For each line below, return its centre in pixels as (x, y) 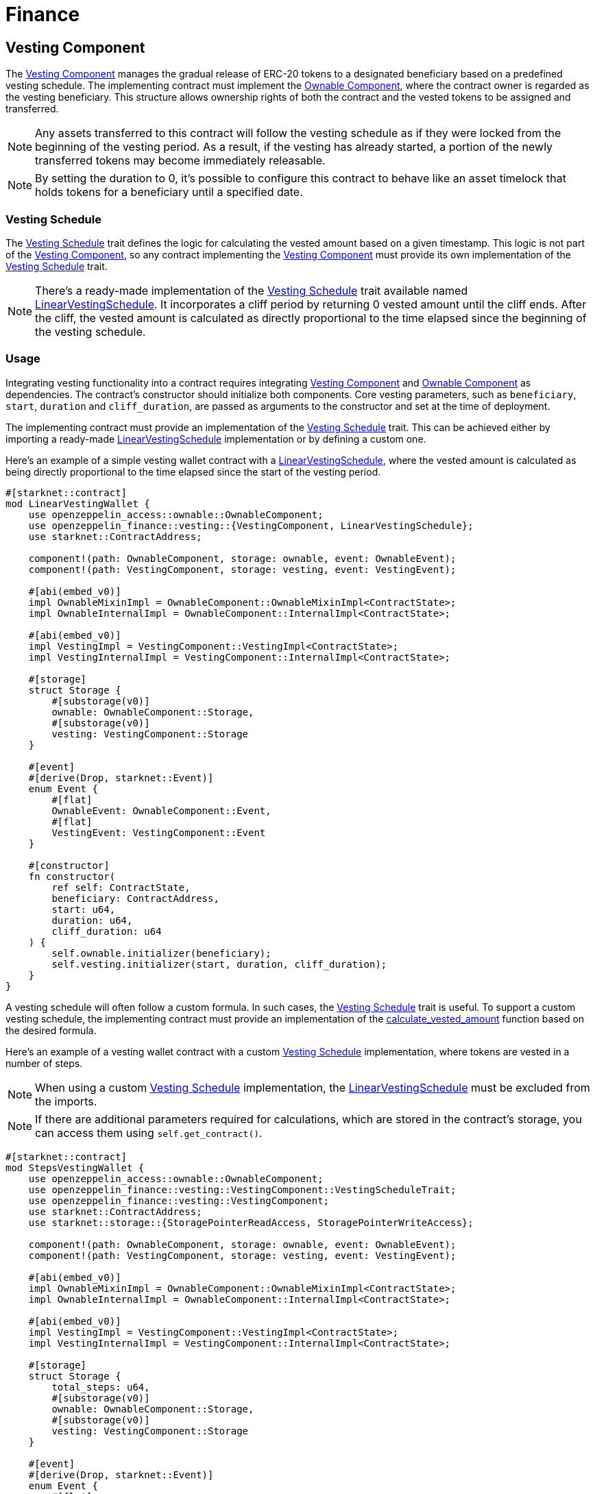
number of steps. (44, 1063)
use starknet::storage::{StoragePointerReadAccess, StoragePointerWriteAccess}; (251, 1222)
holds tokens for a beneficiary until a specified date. (169, 192)
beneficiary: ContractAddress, (135, 898)
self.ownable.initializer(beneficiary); (161, 953)
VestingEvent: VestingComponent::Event (159, 832)
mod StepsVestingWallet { (75, 1167)
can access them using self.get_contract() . (149, 1132)
